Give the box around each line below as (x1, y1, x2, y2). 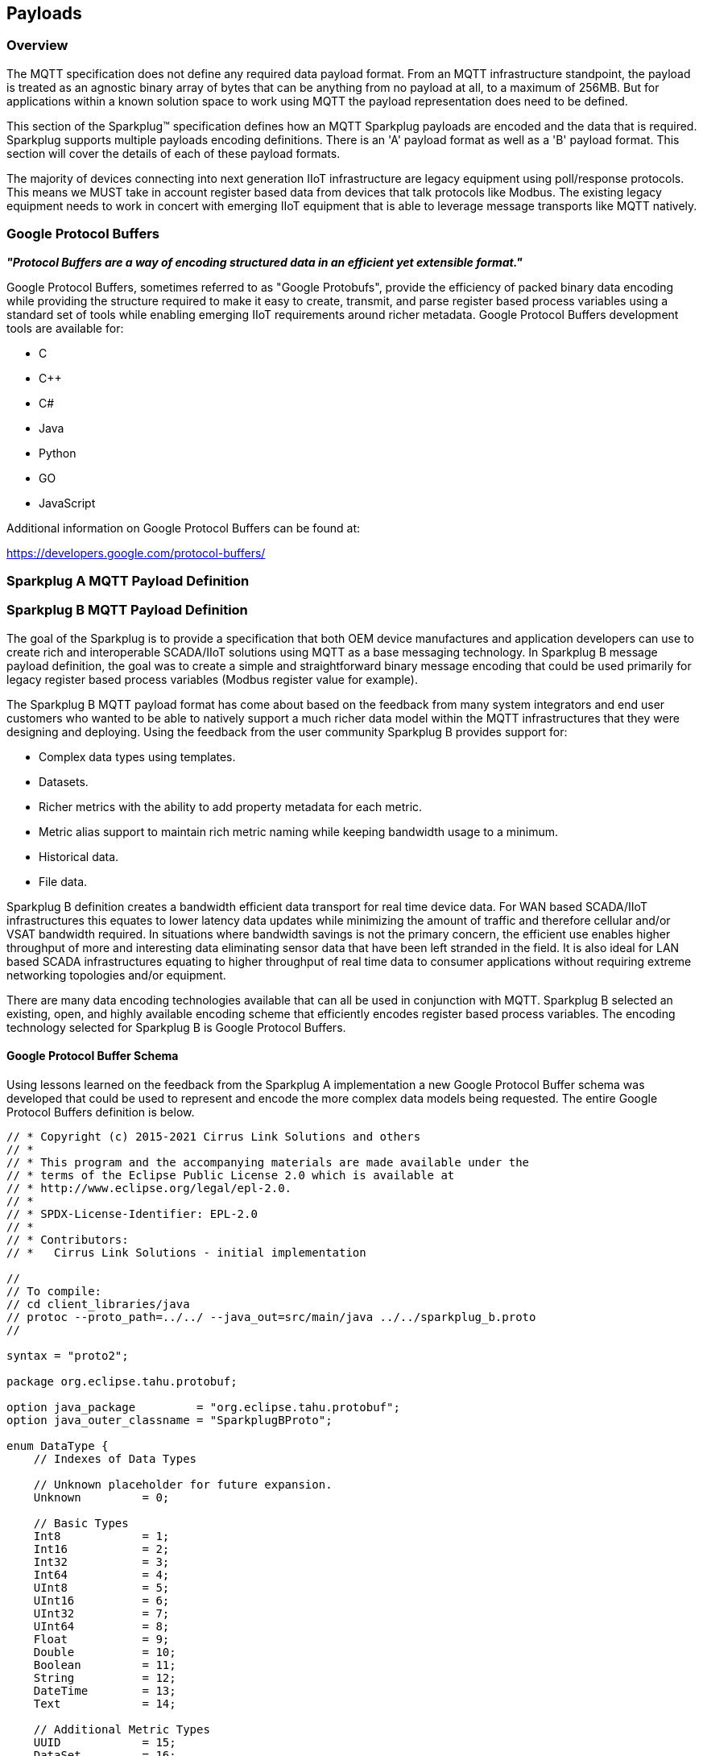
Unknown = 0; (33, 1490, 170, 1504)
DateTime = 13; (33, 1684, 176, 1697)
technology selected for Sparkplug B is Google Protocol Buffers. (6, 1020, 346, 1034)
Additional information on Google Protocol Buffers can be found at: (6, 520, 361, 535)
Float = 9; (33, 1632, 170, 1646)
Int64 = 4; (33, 1568, 170, 1581)
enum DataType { (6, 1439, 109, 1452)
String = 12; (33, 1671, 176, 1684)
